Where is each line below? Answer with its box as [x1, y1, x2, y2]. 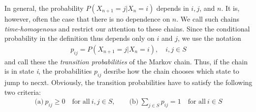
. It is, [221, 3, 240, 13]
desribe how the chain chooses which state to [103, 66, 239, 76]
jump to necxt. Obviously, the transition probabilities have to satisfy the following [4, 77, 253, 87]
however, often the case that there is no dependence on [4, 14, 170, 24]
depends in [156, 3, 189, 13]
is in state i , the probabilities [4, 66, 92, 76]
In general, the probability [4, 3, 84, 13]
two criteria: [4, 86, 41, 97]
